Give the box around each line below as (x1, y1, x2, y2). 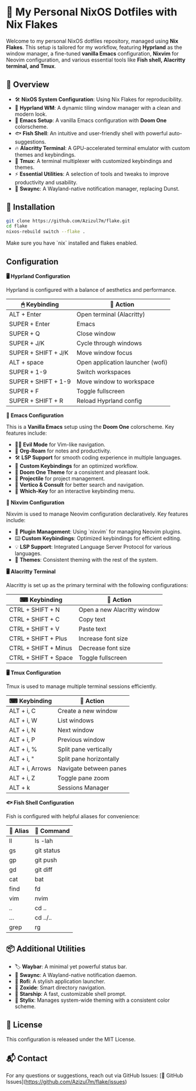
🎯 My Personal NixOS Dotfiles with (6, 5, 178, 19)
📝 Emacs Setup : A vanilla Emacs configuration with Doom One (14, 116, 167, 123)
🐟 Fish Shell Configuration (6, 799, 75, 806)
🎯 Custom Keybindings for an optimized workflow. (14, 463, 138, 469)
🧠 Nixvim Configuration (6, 499, 65, 506)
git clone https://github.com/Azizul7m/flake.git (6, 218, 131, 224)
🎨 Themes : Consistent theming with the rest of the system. (14, 556, 158, 563)
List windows (58, 717, 94, 724)
